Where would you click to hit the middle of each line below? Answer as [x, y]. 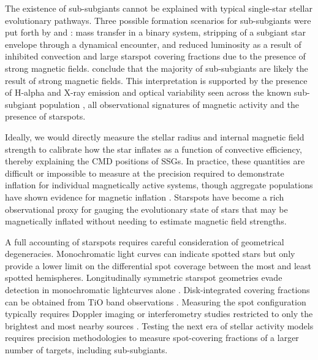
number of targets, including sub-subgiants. [86, 350]
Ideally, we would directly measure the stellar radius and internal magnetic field [155, 136]
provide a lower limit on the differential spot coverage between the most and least [158, 265]
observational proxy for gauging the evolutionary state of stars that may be [146, 209]
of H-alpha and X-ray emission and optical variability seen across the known [148, 92]
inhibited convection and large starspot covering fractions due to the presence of [155, 56]
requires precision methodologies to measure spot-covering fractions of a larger [152, 338]
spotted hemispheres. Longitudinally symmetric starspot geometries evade [144, 278]
